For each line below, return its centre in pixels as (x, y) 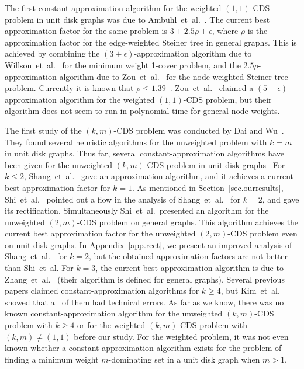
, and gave (281, 199)
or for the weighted (111, 325)
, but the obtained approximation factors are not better (188, 256)
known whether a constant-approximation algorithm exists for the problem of (143, 348)
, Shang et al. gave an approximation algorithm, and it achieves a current (159, 176)
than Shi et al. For (39, 268)
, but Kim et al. (250, 290)
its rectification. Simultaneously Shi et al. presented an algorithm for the (137, 210)
